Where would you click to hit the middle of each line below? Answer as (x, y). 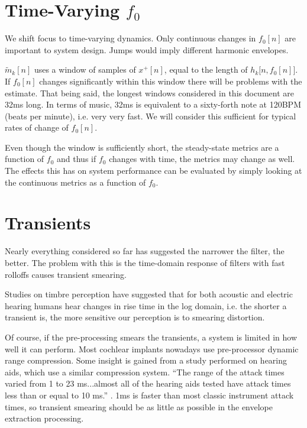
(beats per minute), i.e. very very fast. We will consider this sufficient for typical (151, 116)
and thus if (77, 159)
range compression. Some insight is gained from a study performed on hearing (146, 360)
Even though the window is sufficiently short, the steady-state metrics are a (142, 147)
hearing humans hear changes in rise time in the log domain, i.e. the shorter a (146, 305)
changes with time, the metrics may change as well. (202, 159)
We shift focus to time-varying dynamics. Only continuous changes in (130, 38)
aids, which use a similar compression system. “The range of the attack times (145, 372)
